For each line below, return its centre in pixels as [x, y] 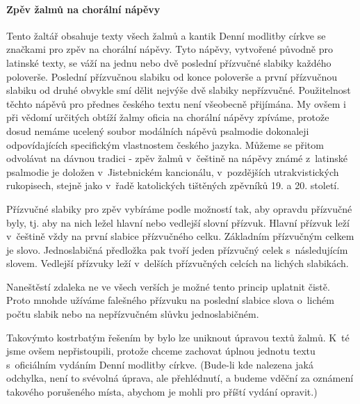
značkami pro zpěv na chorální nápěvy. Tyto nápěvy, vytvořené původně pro [170, 49]
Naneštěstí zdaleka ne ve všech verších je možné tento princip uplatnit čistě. [168, 286]
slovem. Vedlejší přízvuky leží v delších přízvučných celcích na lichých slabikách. [178, 263]
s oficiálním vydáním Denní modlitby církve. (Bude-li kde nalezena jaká [160, 364]
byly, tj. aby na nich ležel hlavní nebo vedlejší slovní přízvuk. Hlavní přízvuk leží [178, 222]
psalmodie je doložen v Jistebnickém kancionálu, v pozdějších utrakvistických [173, 171]
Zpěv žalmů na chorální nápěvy [83, 9]
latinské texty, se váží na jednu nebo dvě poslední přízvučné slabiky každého [169, 62]
